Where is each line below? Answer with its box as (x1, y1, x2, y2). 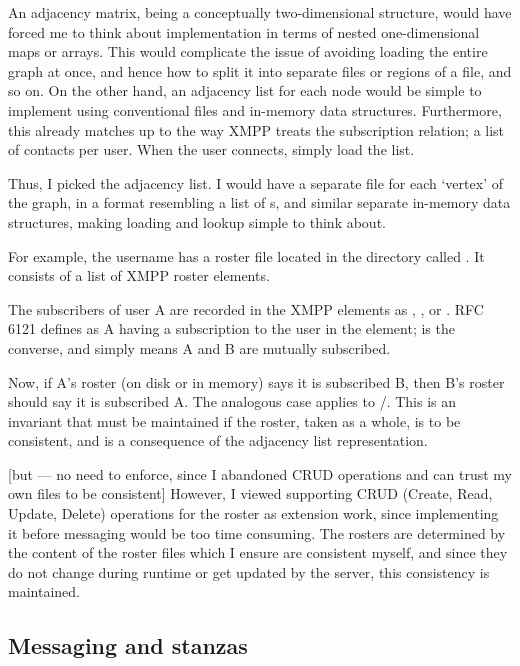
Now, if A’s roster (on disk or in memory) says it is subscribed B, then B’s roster (8, 371, 505, 392)
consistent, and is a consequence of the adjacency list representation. (8, 430, 428, 451)
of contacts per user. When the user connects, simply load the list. (8, 139, 415, 160)
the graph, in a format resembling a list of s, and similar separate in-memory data (8, 192, 511, 213)
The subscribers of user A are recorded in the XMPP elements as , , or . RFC (8, 298, 484, 319)
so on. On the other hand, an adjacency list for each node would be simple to (8, 80, 482, 101)
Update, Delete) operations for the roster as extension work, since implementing (8, 503, 499, 524)
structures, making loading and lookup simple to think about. (8, 211, 386, 232)
